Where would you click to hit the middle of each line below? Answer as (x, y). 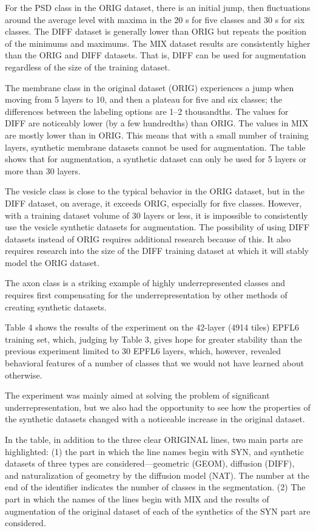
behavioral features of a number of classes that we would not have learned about (155, 363)
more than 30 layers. (43, 170)
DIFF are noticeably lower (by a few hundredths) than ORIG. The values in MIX (157, 123)
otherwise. (24, 375)
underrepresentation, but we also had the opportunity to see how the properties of (158, 407)
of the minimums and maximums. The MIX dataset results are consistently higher (158, 43)
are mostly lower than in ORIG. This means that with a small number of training (157, 135)
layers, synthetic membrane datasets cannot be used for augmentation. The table (155, 147)
